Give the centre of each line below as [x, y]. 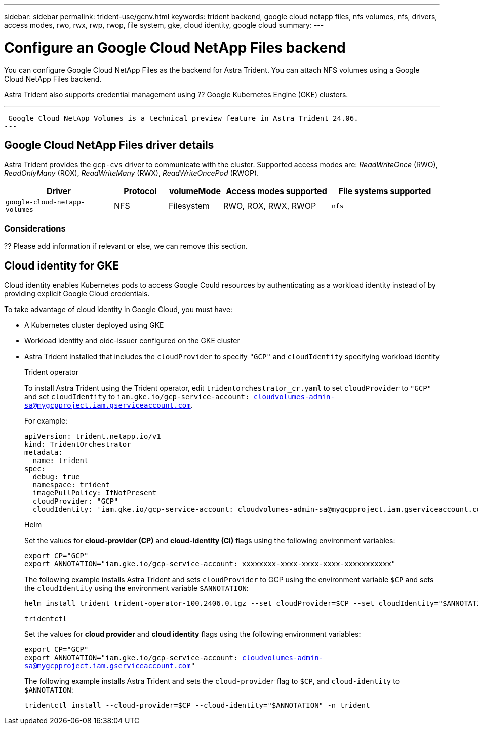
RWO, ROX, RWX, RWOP [270, 206]
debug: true [56, 476]
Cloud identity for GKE [62, 265]
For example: [46, 420]
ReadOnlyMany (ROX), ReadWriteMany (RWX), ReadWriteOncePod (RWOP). [132, 173]
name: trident [61, 460]
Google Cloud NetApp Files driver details [109, 145]
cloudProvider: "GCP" [75, 501]
